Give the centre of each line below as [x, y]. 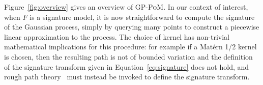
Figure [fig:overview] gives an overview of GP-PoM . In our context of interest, [126, 7]
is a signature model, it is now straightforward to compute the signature [142, 17]
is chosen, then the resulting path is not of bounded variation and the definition [128, 56]
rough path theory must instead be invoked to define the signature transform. [127, 77]
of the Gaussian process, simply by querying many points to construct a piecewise [132, 27]
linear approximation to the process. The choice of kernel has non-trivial [117, 36]
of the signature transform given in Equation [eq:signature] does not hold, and [127, 66]
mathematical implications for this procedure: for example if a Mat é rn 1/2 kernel [130, 47]
